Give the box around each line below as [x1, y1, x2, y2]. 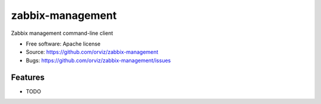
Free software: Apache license [26, 40, 101, 47]
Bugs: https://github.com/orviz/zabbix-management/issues [26, 57, 171, 64]
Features [11, 72, 45, 82]
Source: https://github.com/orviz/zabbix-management [26, 48, 159, 56]
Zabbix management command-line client [11, 30, 114, 37]
